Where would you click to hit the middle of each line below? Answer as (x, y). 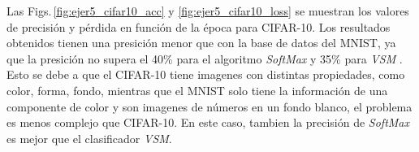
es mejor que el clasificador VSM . (89, 138)
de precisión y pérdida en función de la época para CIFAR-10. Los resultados (199, 26)
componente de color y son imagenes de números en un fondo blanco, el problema (209, 106)
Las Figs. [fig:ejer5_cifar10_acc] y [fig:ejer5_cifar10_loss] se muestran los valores (208, 11)
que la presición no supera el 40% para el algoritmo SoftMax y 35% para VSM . (205, 58)
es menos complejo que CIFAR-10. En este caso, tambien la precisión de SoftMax (208, 122)
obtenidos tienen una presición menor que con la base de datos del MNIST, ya (201, 43)
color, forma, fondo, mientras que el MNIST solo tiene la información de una (197, 90)
